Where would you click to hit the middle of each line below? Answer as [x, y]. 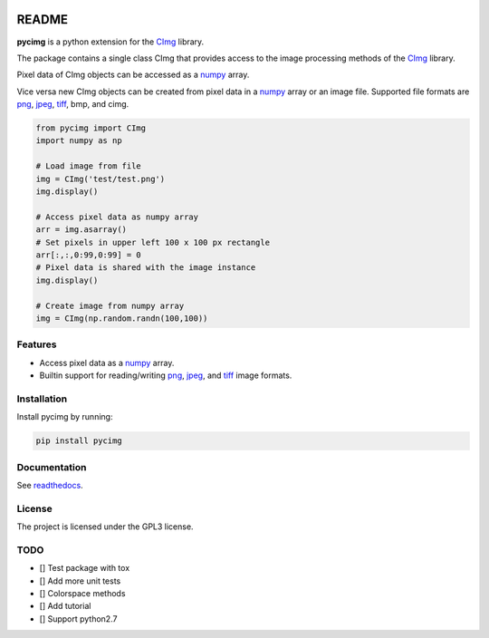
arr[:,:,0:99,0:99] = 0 [89, 255]
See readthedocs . [50, 485]
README [42, 19]
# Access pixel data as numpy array [117, 217]
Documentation [52, 467]
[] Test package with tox [85, 568]
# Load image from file [89, 166]
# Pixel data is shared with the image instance [146, 268]
